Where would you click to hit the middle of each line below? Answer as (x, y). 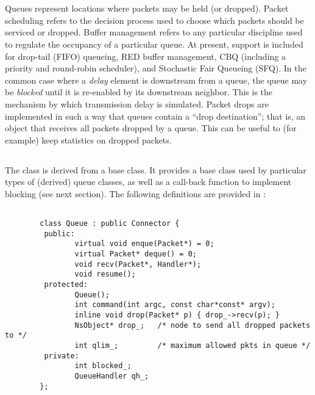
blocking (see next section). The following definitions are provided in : (136, 193)
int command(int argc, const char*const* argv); (175, 305)
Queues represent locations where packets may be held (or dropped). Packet (147, 8)
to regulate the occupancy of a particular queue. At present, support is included (154, 44)
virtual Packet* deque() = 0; (136, 254)
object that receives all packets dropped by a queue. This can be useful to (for (151, 128)
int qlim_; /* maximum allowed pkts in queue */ (193, 346)
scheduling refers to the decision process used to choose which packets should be (154, 20)
